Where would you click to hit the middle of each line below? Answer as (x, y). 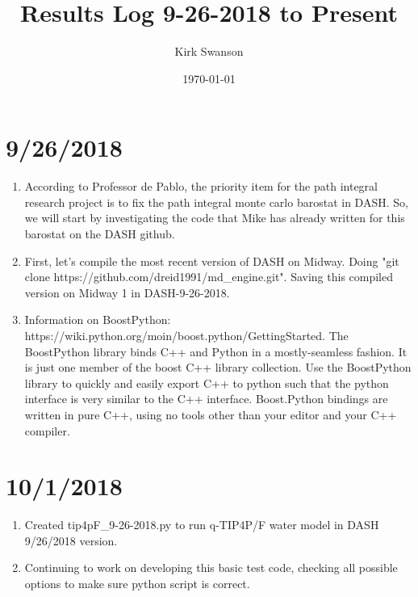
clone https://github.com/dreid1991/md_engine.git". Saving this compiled (209, 277)
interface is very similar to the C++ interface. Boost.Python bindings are (206, 399)
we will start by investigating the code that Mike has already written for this (215, 218)
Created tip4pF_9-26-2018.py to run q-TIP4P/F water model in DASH (202, 525)
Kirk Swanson (209, 51)
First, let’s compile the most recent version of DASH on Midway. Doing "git (212, 261)
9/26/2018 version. (71, 540)
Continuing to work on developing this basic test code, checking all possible (211, 568)
